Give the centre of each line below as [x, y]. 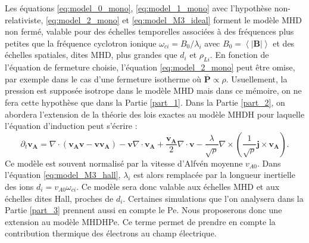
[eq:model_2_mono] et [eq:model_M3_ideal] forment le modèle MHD [174, 19]
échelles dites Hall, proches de [59, 198]
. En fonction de [239, 55]
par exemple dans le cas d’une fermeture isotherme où [103, 79]
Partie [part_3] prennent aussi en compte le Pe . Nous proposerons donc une [143, 210]
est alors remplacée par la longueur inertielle [214, 175]
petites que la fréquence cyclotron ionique [81, 43]
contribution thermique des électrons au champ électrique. [111, 233]
